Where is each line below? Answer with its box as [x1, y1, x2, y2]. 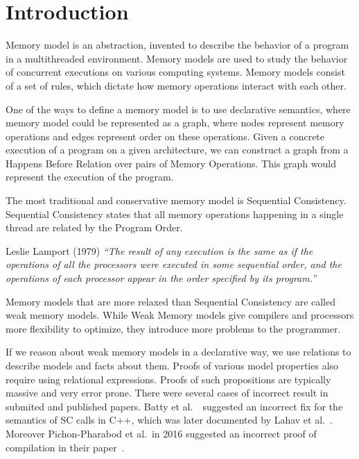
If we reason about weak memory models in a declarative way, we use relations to [6, 344, 351, 359]
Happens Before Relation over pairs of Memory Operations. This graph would [6, 156, 336, 170]
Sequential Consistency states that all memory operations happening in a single [6, 206, 344, 221]
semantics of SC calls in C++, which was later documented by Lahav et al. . [6, 412, 333, 427]
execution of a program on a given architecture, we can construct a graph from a [6, 142, 349, 157]
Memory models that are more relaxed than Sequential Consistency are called [6, 294, 336, 308]
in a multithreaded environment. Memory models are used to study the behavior [6, 51, 348, 65]
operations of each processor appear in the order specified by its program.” [6, 271, 317, 285]
